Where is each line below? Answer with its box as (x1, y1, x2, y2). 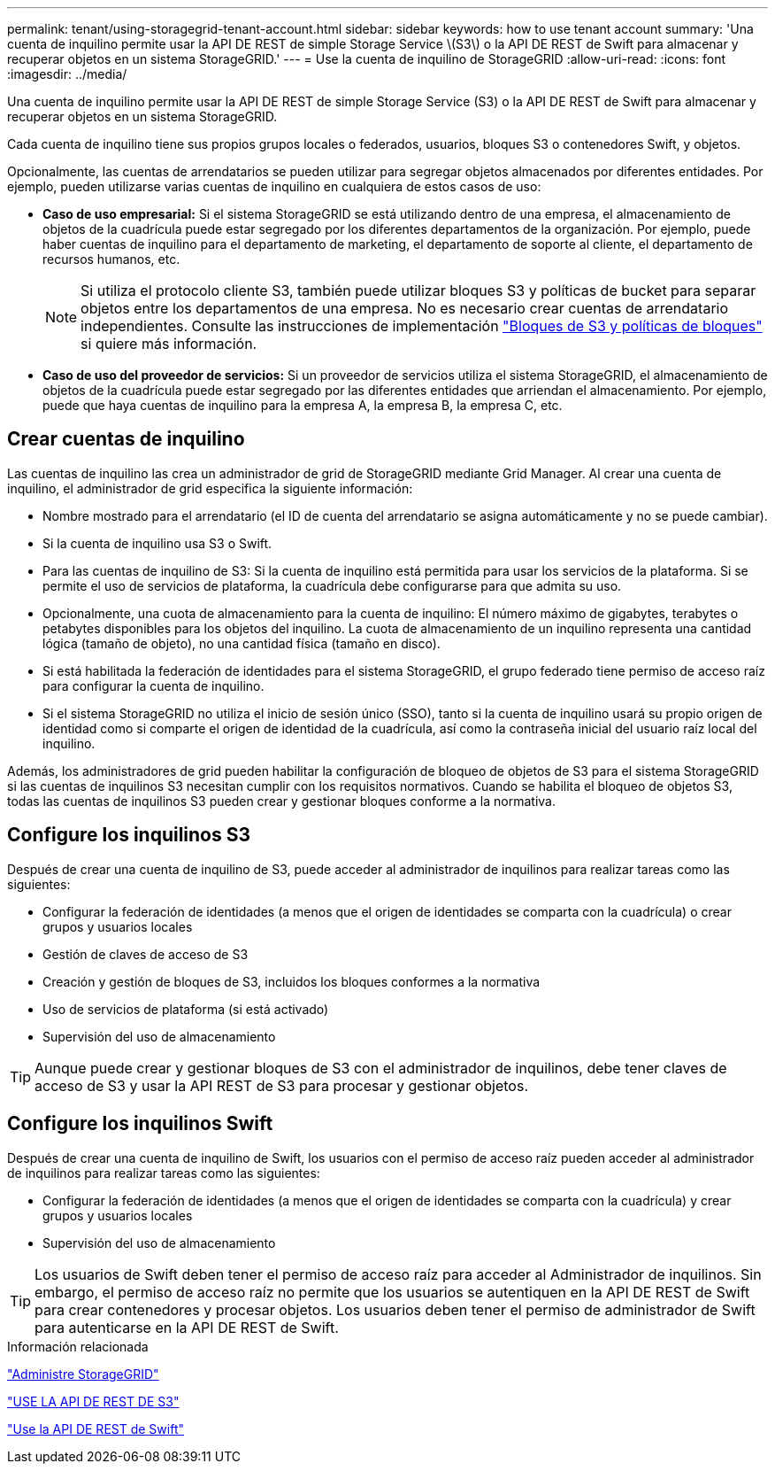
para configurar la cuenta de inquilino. (42, 677, 265, 693)
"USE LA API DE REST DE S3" (7, 1393, 180, 1409)
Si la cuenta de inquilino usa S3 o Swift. (42, 535, 272, 551)
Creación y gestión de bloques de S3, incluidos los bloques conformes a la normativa (42, 973, 541, 989)
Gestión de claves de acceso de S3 (42, 946, 249, 962)
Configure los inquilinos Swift (7, 1112, 273, 1135)
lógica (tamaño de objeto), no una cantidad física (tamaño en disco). (42, 635, 441, 651)
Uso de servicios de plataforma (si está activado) (42, 1001, 329, 1017)
